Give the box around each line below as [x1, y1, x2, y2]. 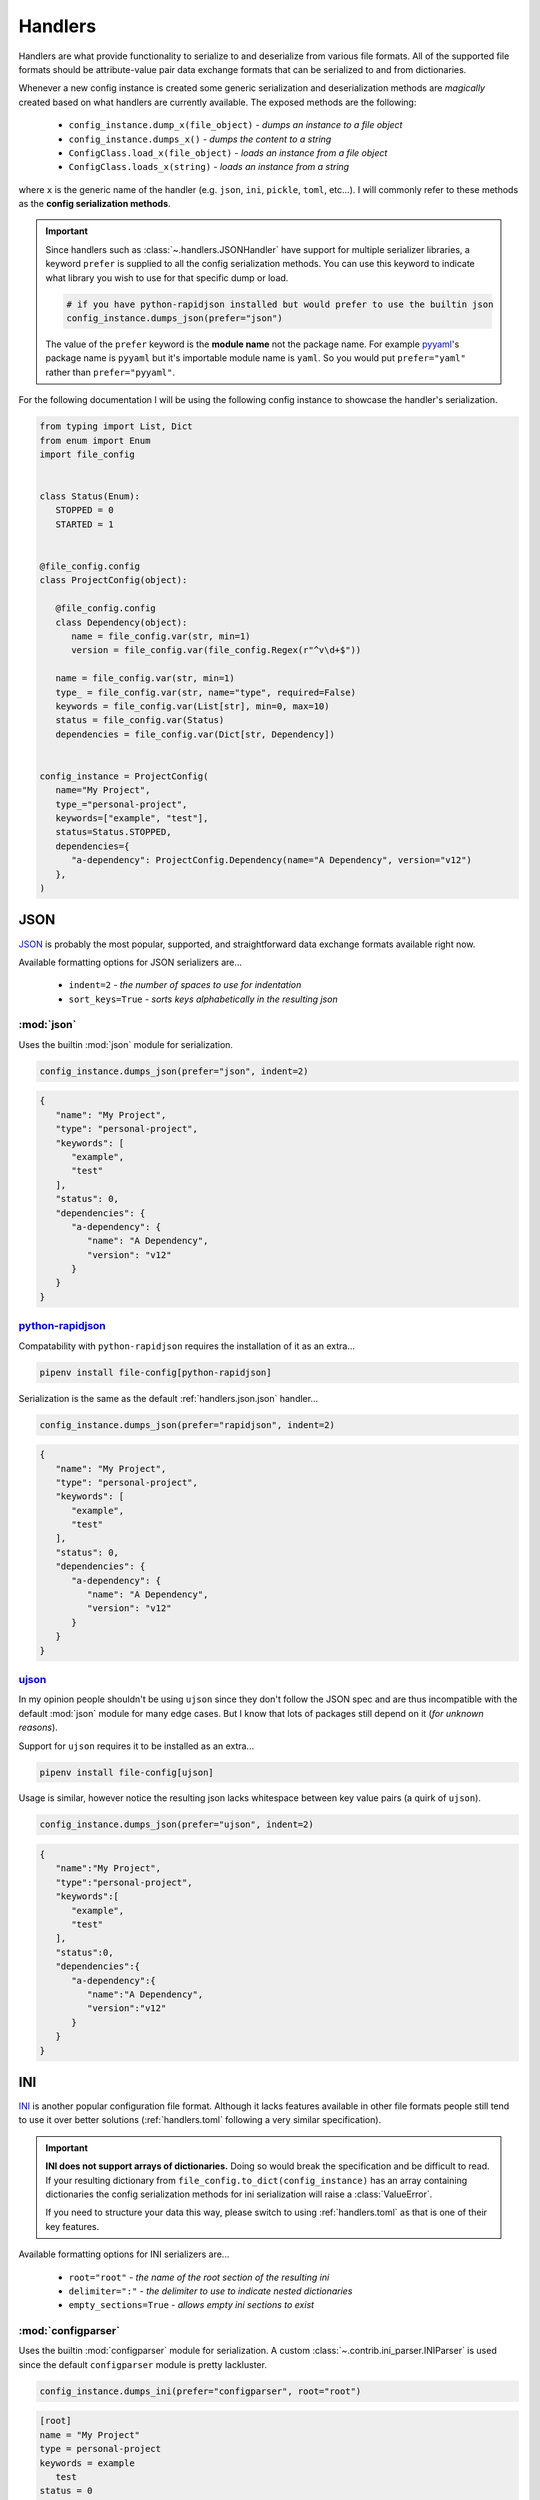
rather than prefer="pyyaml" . [45, 366, 175, 378]
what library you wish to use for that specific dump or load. [45, 271, 289, 284]
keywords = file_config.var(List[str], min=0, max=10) [55, 700, 330, 712]
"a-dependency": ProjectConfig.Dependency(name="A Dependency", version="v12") [71, 855, 472, 866]
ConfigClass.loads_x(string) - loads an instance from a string [68, 161, 350, 173]
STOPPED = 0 [55, 505, 114, 516]
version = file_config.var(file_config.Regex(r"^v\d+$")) [71, 645, 362, 656]
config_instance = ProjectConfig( [39, 770, 209, 782]
